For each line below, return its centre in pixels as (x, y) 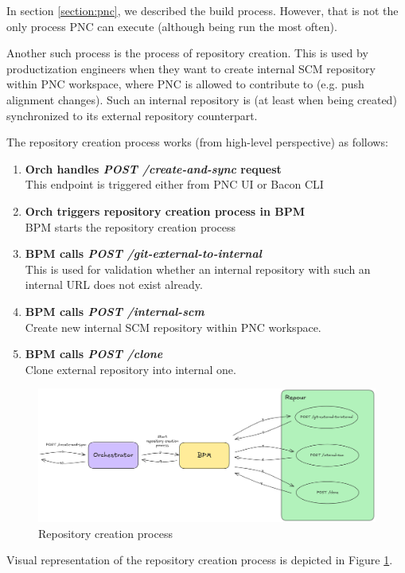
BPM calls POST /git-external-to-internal (143, 253)
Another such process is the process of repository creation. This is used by (187, 53)
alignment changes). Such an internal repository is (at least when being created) (202, 99)
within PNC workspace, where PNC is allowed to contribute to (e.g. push (185, 84)
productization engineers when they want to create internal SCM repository (191, 68)
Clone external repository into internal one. (130, 369)
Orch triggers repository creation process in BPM (165, 210)
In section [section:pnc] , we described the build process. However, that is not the (202, 10)
